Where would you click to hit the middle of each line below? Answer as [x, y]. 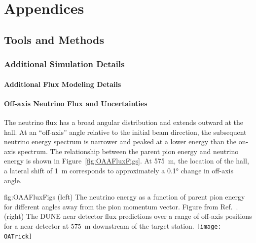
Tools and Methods [54, 39]
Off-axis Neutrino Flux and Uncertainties [76, 103]
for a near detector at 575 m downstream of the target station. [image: [113, 225]
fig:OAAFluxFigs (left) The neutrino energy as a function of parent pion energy [125, 197]
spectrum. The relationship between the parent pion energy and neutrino [128, 151]
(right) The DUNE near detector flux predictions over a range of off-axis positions [128, 216]
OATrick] [18, 236]
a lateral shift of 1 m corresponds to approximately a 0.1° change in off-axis [119, 170]
